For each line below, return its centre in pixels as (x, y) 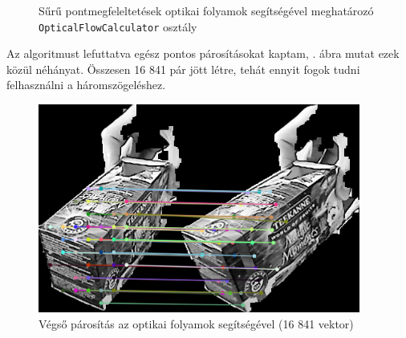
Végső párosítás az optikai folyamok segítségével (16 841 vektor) (196, 323)
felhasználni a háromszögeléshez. (86, 85)
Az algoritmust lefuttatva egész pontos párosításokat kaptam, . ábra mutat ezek (203, 53)
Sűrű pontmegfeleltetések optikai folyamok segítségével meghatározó (206, 10)
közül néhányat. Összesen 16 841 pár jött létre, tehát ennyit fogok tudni (183, 69)
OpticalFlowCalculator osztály (118, 26)
